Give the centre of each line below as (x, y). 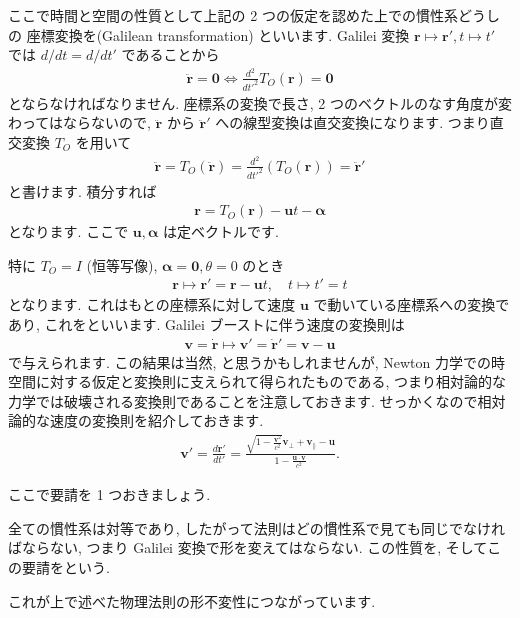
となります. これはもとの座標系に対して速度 (152, 304)
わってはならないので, (79, 122)
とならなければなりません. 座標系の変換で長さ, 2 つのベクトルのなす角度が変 (260, 102)
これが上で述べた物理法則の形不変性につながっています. (192, 600)
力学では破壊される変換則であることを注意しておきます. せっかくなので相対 (257, 400)
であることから (170, 54)
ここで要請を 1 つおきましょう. (109, 494)
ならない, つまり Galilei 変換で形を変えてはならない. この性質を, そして (254, 547)
